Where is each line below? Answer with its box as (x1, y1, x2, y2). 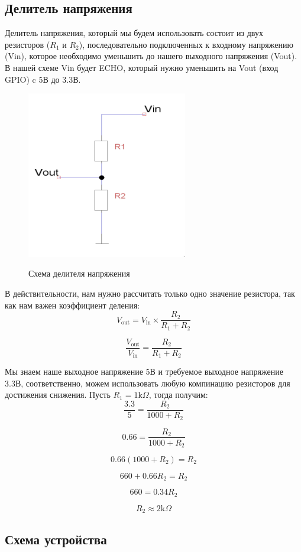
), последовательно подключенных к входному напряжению (79, 38, 293, 50)
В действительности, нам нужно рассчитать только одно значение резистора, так (5, 287, 295, 299)
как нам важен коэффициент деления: (5, 298, 140, 311)
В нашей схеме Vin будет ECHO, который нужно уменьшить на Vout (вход (5, 61, 279, 73)
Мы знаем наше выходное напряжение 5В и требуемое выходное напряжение (5, 365, 283, 378)
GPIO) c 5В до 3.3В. (5, 73, 81, 85)
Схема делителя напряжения (28, 267, 130, 280)
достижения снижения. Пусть (5, 388, 111, 401)
